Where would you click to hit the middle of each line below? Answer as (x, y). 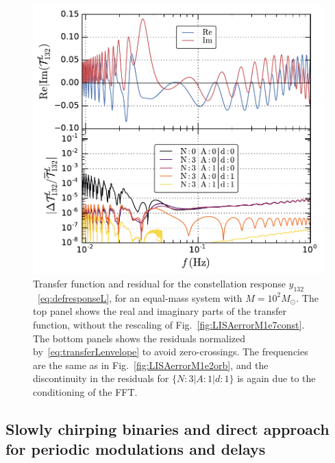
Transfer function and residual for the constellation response (159, 284)
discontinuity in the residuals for (101, 378)
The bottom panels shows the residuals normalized (139, 338)
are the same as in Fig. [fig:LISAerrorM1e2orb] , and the (151, 365)
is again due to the (276, 378)
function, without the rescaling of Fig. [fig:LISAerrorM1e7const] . (169, 325)
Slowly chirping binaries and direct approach (167, 429)
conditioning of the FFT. (85, 392)
